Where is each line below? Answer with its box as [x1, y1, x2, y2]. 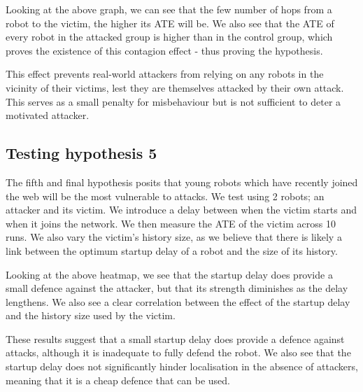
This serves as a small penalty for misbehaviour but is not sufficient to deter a [6, 94, 341, 108]
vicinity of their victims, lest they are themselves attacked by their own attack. [6, 80, 344, 94]
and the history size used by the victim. [6, 308, 176, 323]
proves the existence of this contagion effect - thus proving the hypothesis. [6, 43, 323, 57]
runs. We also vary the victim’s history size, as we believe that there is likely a [6, 230, 342, 244]
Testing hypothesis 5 [6, 142, 157, 164]
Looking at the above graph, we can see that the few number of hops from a [6, 2, 332, 16]
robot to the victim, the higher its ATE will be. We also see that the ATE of [6, 15, 334, 30]
